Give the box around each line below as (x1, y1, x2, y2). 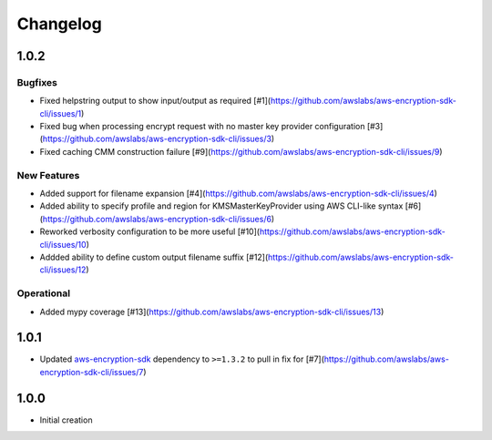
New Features (16, 169, 80, 181)
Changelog (16, 14, 102, 34)
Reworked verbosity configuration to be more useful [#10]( (39, 226, 260, 237)
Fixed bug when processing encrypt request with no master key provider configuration (39, 121, 365, 132)
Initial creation (39, 414, 93, 425)
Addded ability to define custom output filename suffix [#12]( (39, 251, 269, 262)
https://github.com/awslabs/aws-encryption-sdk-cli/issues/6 (42, 213, 272, 224)
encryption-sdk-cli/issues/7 (39, 366, 144, 377)
